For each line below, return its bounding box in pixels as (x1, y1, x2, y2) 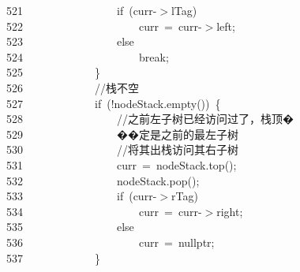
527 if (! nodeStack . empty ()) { (6, 95, 221, 111)
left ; (216, 17, 235, 34)
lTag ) (171, 2, 197, 18)
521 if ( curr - (6, 2, 157, 18)
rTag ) (171, 188, 198, 204)
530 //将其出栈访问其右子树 (6, 141, 238, 158)
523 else (6, 33, 134, 50)
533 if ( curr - (6, 188, 157, 204)
